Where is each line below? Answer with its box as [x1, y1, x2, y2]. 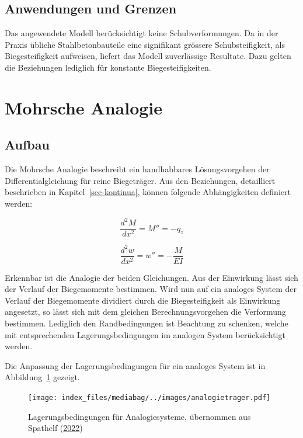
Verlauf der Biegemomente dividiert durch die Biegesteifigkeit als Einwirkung [5, 294, 281, 306]
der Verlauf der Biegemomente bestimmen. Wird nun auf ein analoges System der [5, 283, 297, 295]
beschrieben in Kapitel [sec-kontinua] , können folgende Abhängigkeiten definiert [5, 186, 291, 198]
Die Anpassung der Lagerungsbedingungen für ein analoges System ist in [5, 359, 266, 371]
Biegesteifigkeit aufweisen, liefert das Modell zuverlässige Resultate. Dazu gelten [5, 50, 291, 62]
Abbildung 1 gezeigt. [5, 371, 80, 383]
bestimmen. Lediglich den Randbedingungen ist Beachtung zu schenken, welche [5, 317, 288, 329]
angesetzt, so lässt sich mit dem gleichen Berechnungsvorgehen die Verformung [5, 305, 286, 318]
